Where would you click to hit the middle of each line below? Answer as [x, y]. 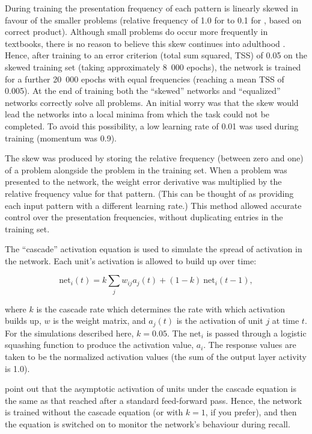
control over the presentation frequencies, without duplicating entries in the [144, 217]
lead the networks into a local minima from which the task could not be [137, 114]
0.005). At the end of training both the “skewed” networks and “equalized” [143, 91]
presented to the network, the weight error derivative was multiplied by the [143, 181]
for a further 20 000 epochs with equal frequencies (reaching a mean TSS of [145, 79]
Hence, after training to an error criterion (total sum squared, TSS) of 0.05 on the [156, 55]
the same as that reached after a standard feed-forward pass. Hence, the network [154, 400]
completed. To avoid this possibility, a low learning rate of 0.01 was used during [152, 126]
